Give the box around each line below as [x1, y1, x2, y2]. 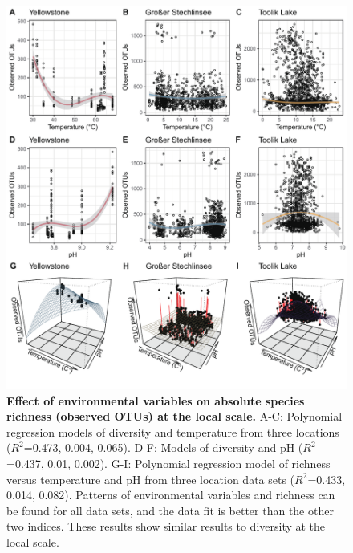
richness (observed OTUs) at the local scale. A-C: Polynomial [6, 408, 343, 425]
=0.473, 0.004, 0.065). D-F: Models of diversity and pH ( [23, 439, 303, 456]
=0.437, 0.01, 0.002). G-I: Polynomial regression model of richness [6, 455, 331, 472]
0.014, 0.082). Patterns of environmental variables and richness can [6, 486, 335, 503]
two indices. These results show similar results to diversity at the [6, 518, 326, 535]
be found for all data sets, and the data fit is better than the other [6, 502, 334, 518]
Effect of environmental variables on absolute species [6, 392, 305, 409]
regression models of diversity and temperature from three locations [6, 423, 339, 440]
